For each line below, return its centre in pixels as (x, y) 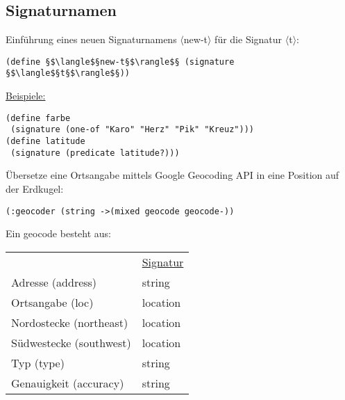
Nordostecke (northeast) (70, 322)
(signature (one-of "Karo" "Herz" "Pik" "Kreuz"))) (132, 130)
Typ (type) (38, 362)
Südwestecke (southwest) (71, 342)
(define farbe (38, 118)
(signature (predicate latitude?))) (95, 153)
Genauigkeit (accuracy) (68, 383)
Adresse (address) (54, 282)
